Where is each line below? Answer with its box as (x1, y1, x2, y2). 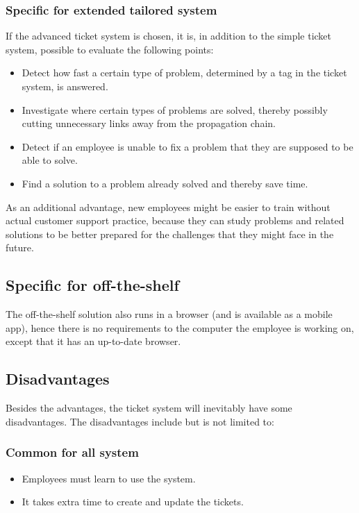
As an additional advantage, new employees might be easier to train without (6, 199, 331, 214)
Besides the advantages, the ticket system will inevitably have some (6, 401, 292, 415)
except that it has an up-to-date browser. (6, 334, 181, 348)
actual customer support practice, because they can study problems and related (6, 213, 344, 228)
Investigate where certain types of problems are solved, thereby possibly (22, 102, 328, 117)
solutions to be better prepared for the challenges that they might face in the (6, 226, 334, 241)
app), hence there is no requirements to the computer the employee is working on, (6, 320, 354, 335)
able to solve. (22, 153, 78, 167)
